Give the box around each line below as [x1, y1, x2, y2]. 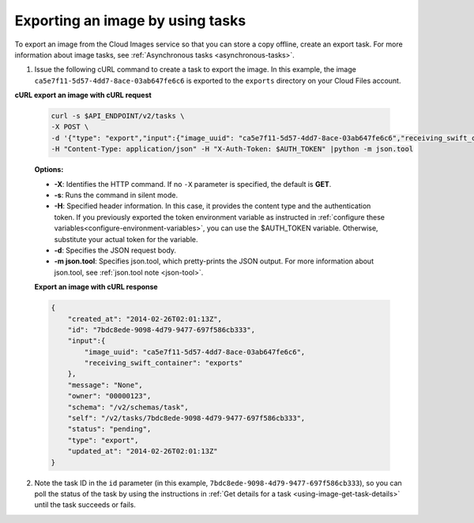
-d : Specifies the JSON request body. [54, 245, 177, 255]
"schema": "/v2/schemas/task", [67, 402, 189, 412]
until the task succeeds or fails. [34, 500, 136, 510]
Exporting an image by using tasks [14, 12, 246, 29]
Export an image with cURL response [34, 282, 158, 292]
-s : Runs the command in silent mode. [54, 190, 178, 200]
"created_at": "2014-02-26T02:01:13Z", [67, 314, 223, 323]
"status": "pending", [67, 424, 152, 434]
